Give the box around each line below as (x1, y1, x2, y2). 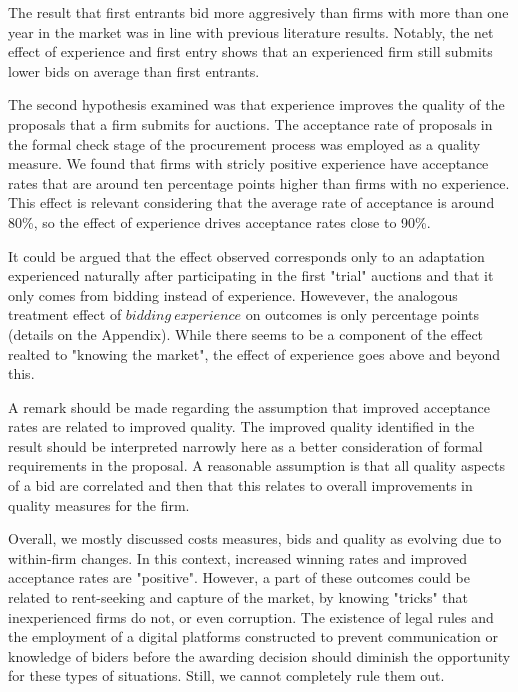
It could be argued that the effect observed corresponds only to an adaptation (8, 245, 485, 266)
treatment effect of (8, 304, 122, 325)
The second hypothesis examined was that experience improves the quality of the (8, 94, 505, 115)
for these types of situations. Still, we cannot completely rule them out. (8, 665, 445, 686)
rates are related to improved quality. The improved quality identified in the (8, 416, 475, 437)
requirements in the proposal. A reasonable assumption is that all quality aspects (8, 455, 505, 476)
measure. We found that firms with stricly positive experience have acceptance (8, 153, 489, 174)
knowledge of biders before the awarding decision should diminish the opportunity (8, 645, 511, 666)
